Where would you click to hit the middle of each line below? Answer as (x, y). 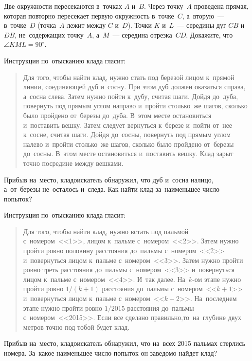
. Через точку (163, 6)
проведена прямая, (221, 6)
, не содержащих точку (49, 34)
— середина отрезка (142, 34)
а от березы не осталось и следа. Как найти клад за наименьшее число (112, 189)
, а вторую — (203, 15)
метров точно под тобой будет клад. (76, 327)
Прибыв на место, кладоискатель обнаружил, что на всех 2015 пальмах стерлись (125, 343)
